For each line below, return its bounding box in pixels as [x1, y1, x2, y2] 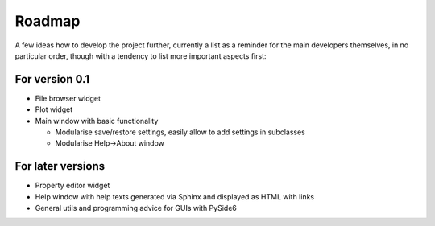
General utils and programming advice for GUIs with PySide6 [35, 203, 237, 213]
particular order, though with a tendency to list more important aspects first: [14, 51, 267, 60]
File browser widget [35, 93, 101, 103]
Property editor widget [35, 181, 110, 191]
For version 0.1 [14, 72, 90, 86]
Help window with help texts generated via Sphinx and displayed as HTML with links [35, 191, 314, 201]
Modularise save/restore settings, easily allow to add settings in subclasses [55, 127, 305, 137]
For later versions [14, 159, 105, 173]
